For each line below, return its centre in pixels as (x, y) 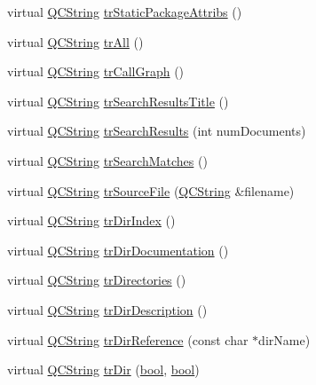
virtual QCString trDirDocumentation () (118, 250)
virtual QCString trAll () (75, 41)
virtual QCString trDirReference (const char (128, 339)
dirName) (284, 339)
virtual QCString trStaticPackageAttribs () (125, 12)
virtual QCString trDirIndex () (91, 220)
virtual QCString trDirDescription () (107, 309)
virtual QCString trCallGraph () (96, 71)
